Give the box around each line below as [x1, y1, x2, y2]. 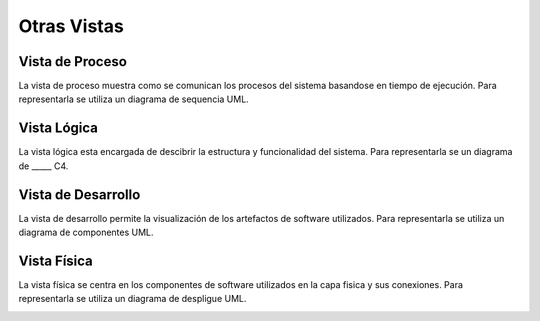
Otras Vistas [18, 15, 124, 37]
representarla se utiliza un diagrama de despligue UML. [18, 293, 247, 305]
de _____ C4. [18, 160, 69, 172]
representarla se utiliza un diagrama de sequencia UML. [18, 93, 249, 105]
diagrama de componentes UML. [18, 226, 154, 239]
